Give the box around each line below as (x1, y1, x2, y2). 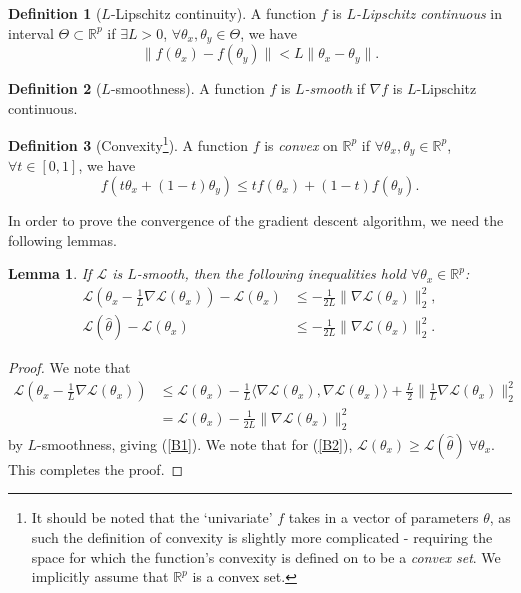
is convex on (264, 134, 338, 155)
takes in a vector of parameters (288, 507, 479, 528)
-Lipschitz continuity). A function (110, 3, 317, 23)
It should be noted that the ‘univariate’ (31, 507, 273, 528)
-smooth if (304, 78, 365, 99)
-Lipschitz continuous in (355, 3, 503, 23)
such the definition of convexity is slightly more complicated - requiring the (31, 526, 493, 547)
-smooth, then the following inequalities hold (136, 263, 406, 284)
